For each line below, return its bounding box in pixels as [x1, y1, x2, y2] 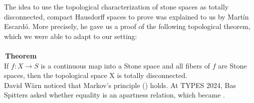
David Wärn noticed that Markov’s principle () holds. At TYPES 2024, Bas [4, 79, 236, 90]
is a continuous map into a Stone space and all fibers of [40, 60, 210, 70]
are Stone [218, 60, 247, 70]
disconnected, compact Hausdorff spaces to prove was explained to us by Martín [4, 11, 249, 21]
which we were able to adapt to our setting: [4, 30, 137, 41]
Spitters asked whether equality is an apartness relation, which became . [4, 89, 225, 100]
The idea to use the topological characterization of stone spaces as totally [4, 1, 229, 11]
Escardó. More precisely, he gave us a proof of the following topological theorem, [4, 21, 251, 31]
